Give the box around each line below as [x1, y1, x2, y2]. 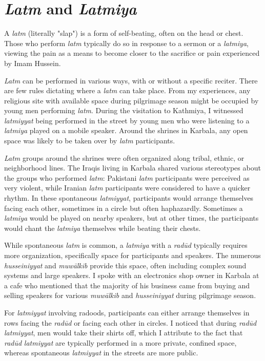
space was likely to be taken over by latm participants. [4, 135, 175, 146]
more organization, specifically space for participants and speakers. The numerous [4, 250, 261, 260]
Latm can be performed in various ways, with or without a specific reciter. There [4, 75, 258, 86]
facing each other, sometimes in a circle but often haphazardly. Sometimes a [4, 202, 243, 213]
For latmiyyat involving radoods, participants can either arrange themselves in [4, 307, 250, 317]
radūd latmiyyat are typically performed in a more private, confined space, [4, 337, 237, 348]
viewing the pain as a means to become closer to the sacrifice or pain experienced [4, 48, 260, 58]
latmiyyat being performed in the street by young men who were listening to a [4, 115, 250, 125]
